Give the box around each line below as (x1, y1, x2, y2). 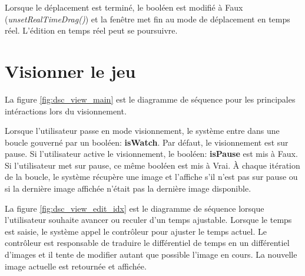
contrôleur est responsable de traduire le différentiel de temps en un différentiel (5, 236, 290, 249)
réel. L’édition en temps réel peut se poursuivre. (5, 24, 178, 37)
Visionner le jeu (5, 58, 136, 83)
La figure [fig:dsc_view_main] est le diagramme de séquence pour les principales (5, 93, 296, 105)
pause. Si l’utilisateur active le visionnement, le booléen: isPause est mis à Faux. (5, 147, 298, 160)
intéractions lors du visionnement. (5, 104, 127, 117)
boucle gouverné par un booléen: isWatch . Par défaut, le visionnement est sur (5, 136, 289, 148)
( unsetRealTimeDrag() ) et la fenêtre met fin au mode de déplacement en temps (5, 12, 290, 25)
